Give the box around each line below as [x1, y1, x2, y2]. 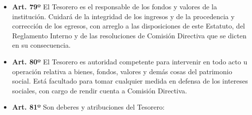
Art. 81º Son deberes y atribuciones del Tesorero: [12, 102, 165, 112]
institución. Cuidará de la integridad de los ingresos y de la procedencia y [12, 11, 235, 21]
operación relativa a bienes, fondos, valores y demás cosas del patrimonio [12, 66, 232, 76]
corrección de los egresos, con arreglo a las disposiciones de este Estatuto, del [12, 21, 245, 31]
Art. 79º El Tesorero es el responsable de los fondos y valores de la [12, 1, 217, 11]
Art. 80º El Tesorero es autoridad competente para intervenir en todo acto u [12, 56, 248, 66]
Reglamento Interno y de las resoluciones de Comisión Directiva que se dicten [12, 30, 247, 40]
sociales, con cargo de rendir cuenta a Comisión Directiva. [12, 85, 187, 95]
